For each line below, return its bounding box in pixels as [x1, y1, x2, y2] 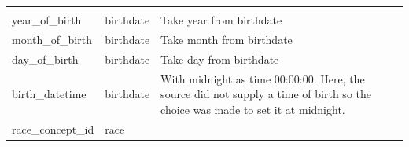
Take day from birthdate [160, 50, 279, 67]
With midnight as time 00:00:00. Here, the [160, 70, 365, 86]
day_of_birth [12, 50, 79, 67]
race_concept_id [12, 120, 94, 137]
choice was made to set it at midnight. [160, 101, 345, 117]
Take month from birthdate [160, 31, 293, 47]
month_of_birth [12, 31, 92, 47]
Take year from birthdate [160, 12, 282, 28]
